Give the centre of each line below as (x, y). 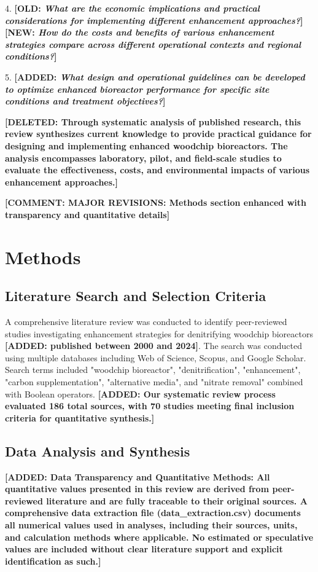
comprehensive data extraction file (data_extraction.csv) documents (153, 513)
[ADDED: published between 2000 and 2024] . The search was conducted (153, 346)
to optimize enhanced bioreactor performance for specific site (137, 89)
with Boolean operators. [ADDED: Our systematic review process (140, 394)
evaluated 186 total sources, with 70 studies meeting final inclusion (150, 406)
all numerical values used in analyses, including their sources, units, (151, 525)
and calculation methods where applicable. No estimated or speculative (159, 537)
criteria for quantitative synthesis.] (80, 417)
